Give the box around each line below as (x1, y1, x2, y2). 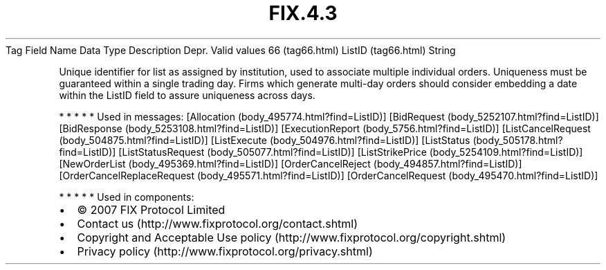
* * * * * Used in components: (59, 190, 194, 203)
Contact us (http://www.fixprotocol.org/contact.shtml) (77, 216, 358, 231)
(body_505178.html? (472, 134, 563, 146)
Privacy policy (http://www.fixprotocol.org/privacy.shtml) (77, 244, 373, 258)
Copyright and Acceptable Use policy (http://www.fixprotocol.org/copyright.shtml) (77, 230, 506, 244)
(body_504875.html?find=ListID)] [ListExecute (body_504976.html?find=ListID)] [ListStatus (59, 134, 470, 146)
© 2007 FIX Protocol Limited (77, 202, 226, 217)
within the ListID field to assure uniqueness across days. (59, 89, 315, 101)
